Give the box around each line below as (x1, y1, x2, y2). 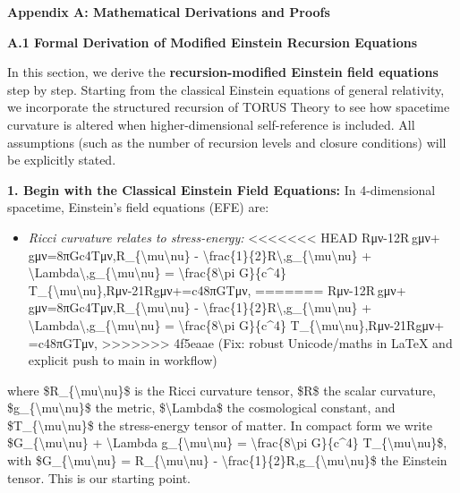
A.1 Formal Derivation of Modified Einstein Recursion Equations (7, 32, 418, 51)
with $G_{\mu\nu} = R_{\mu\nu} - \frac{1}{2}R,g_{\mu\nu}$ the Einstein (7, 451, 447, 470)
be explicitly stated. (7, 150, 116, 169)
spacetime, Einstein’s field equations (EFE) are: (7, 198, 269, 217)
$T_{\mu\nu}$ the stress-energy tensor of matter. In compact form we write (7, 415, 432, 434)
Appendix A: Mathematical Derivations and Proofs (7, 3, 330, 21)
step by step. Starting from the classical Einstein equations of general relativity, (7, 80, 445, 98)
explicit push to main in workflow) (28, 351, 217, 370)
